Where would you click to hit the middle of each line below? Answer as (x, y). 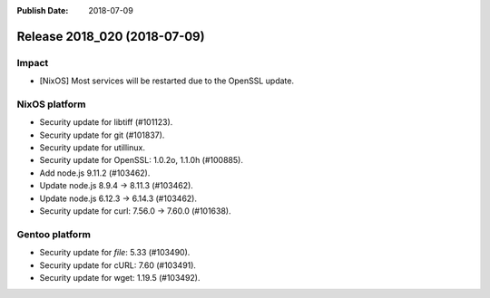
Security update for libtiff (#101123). (106, 122)
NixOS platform (51, 104)
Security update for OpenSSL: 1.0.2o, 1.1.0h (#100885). (142, 160)
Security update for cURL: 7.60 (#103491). (118, 265)
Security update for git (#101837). (102, 135)
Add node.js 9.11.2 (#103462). (95, 173)
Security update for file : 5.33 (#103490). (115, 253)
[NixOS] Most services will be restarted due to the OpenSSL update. (167, 81)
